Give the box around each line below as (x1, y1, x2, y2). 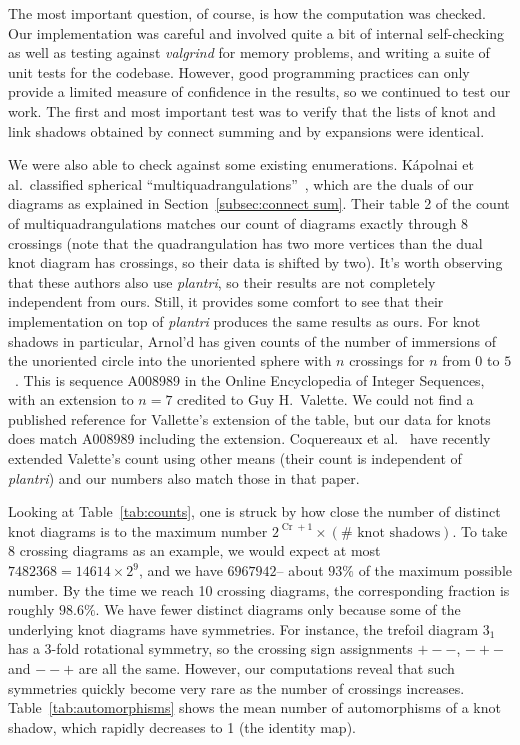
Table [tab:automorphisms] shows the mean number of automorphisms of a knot (8, 697, 501, 718)
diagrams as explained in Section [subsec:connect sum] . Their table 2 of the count (8, 193, 510, 214)
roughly (8, 599, 55, 620)
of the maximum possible (358, 560, 513, 581)
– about (276, 560, 324, 581)
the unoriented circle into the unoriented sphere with (8, 350, 332, 371)
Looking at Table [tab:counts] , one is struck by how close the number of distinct (8, 501, 501, 522)
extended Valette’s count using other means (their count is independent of (8, 448, 462, 469)
